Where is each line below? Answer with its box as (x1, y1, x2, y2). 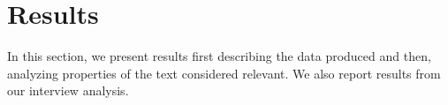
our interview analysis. (7, 81, 129, 100)
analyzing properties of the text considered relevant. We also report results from (7, 64, 441, 82)
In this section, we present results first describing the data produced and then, (7, 47, 431, 65)
